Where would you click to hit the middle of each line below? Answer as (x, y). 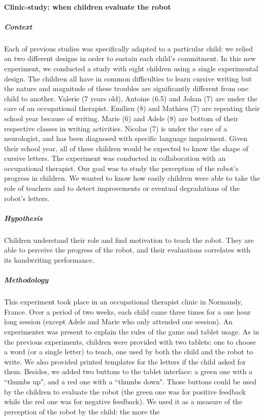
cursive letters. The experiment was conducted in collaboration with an (115, 158)
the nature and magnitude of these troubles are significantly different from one (126, 88)
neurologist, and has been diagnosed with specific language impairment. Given (126, 138)
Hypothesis (23, 218)
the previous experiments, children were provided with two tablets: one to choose (130, 341)
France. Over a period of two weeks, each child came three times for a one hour (127, 311)
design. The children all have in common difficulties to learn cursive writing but (128, 78)
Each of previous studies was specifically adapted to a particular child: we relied (128, 48)
